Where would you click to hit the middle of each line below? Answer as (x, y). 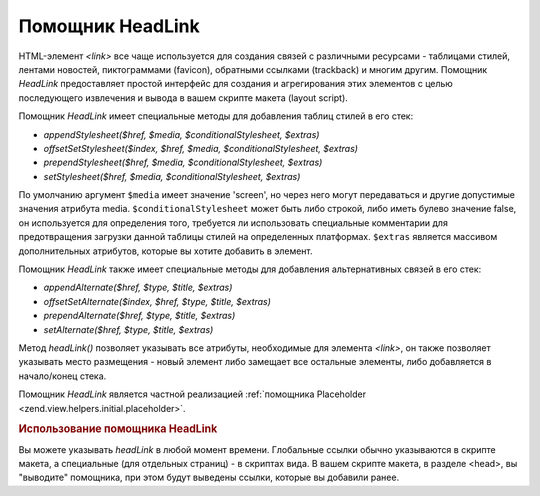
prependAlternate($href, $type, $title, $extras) (139, 316)
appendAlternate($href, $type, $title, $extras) (138, 287)
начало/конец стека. (62, 376)
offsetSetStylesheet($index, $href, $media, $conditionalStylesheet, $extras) (201, 148)
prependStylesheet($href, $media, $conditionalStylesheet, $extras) (183, 162)
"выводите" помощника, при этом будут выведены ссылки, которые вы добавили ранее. (209, 477)
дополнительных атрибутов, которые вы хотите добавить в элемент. (165, 251)
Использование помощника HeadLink (118, 429)
